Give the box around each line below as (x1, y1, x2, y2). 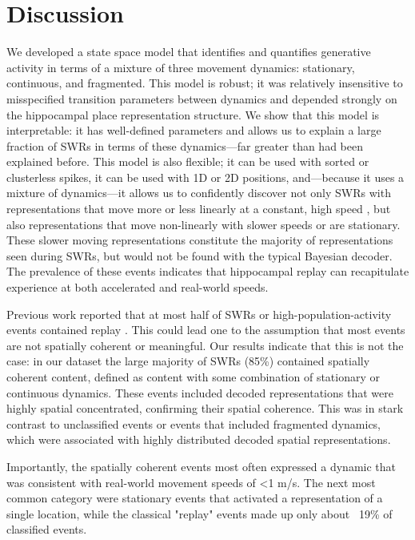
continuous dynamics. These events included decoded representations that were (6, 384, 393, 401)
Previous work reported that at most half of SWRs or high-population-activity (6, 305, 392, 322)
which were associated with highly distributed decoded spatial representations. (6, 431, 391, 448)
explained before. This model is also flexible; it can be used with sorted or (6, 153, 369, 170)
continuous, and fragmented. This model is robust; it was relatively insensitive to (6, 75, 403, 91)
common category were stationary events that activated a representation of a (6, 490, 383, 506)
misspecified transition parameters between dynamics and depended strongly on (6, 90, 397, 107)
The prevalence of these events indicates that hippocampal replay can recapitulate (6, 263, 409, 280)
